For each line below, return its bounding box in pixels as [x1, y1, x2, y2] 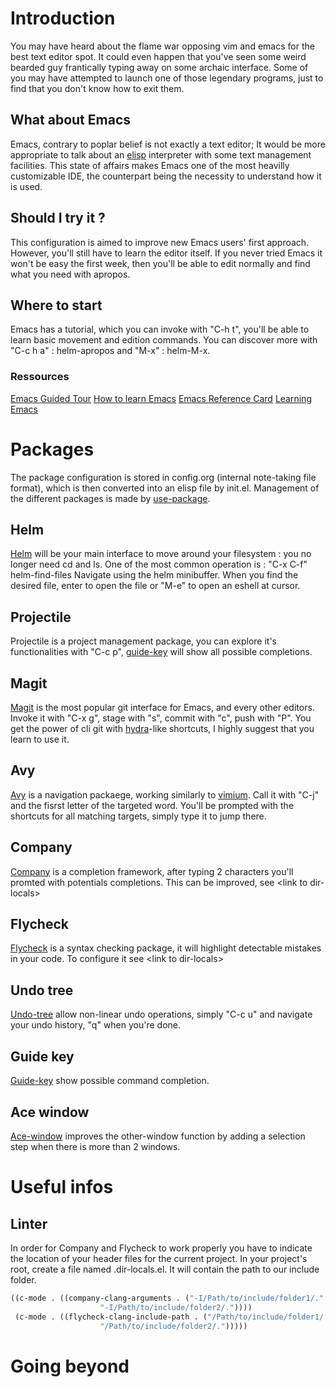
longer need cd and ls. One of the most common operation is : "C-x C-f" [10, 558, 308, 571]
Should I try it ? [10, 210, 106, 227]
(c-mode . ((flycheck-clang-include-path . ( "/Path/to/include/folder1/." [14, 1312, 333, 1322]
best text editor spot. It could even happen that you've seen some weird [10, 50, 307, 62]
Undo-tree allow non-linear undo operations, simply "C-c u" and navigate [10, 1008, 313, 1021]
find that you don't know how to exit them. [10, 82, 185, 94]
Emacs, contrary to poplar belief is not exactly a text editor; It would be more [10, 138, 326, 150]
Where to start [10, 297, 103, 314]
